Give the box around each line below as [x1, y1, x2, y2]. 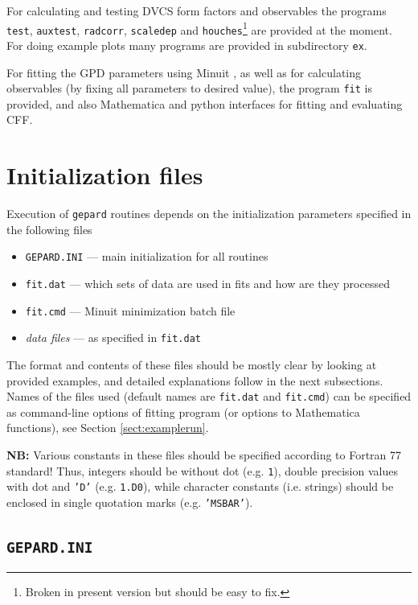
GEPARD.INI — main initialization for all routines [25, 248, 268, 265]
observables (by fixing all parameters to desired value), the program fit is [6, 80, 372, 97]
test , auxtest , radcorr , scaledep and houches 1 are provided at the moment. [6, 19, 392, 38]
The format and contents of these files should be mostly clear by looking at [6, 356, 377, 372]
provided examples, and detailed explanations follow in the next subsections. [6, 372, 383, 389]
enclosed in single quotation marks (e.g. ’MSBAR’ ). [6, 493, 253, 510]
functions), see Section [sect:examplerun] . [6, 419, 209, 436]
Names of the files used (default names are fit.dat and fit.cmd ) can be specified [6, 388, 412, 405]
